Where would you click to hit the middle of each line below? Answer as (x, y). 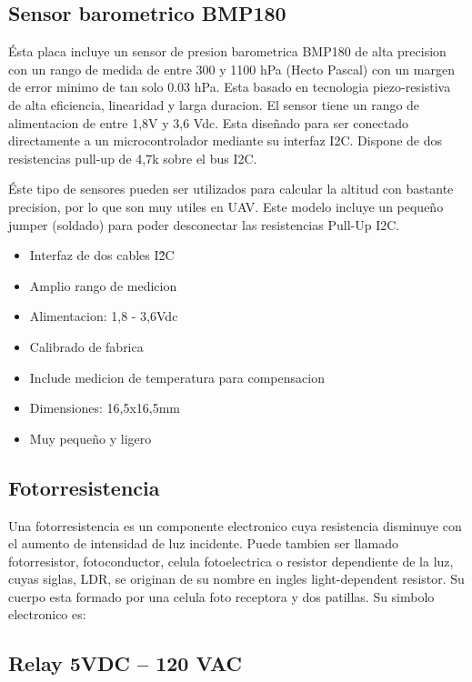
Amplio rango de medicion (103, 285)
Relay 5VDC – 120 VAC (126, 663)
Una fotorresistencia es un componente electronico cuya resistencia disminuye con (235, 525)
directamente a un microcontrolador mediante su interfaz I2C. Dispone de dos (225, 140)
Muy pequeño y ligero (90, 438)
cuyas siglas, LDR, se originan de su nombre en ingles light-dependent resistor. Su (236, 579)
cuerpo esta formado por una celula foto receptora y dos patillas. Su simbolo (221, 596)
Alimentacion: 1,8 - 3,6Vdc (104, 316)
